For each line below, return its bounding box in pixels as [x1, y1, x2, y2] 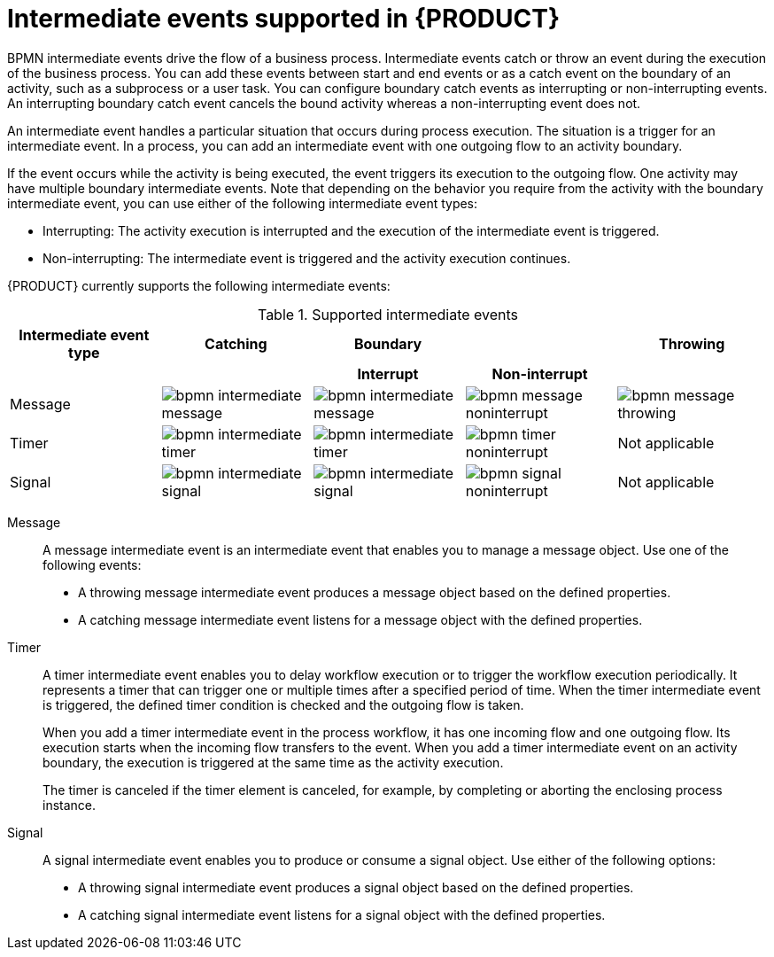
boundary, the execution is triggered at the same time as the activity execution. [43, 754, 504, 770]
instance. [43, 797, 97, 813]
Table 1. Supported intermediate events [257, 305, 519, 323]
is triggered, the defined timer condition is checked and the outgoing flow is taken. [43, 696, 524, 712]
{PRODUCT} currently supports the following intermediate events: [7, 277, 391, 293]
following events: [43, 556, 142, 572]
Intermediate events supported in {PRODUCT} [7, 4, 561, 34]
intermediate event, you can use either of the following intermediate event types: [7, 195, 478, 211]
